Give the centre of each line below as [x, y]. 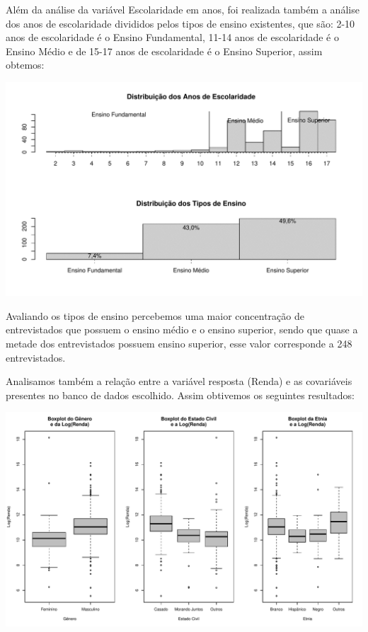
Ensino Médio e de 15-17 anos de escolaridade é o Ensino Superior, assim [164, 51]
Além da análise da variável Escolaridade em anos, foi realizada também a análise [183, 9]
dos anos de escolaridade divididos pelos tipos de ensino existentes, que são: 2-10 [180, 23]
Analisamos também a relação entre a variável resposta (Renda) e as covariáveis [179, 381]
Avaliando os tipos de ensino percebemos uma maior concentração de [155, 315]
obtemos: [25, 65]
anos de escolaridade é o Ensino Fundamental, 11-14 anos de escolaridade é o [172, 37]
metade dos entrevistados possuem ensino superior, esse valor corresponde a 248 [179, 343]
